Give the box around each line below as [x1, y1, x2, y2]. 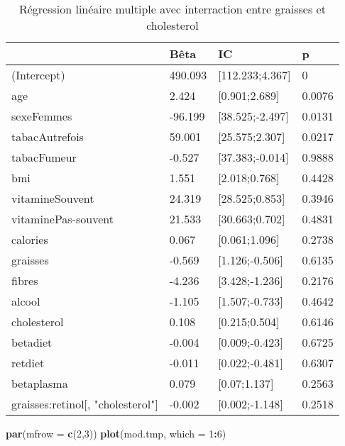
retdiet [11, 355, 45, 371]
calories [11, 231, 48, 247]
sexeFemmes [11, 108, 72, 124]
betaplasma [11, 375, 68, 391]
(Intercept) [11, 67, 65, 83]
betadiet [11, 334, 53, 350]
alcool [11, 293, 40, 309]
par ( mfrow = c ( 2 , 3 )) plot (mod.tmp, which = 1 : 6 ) [6, 426, 226, 440]
